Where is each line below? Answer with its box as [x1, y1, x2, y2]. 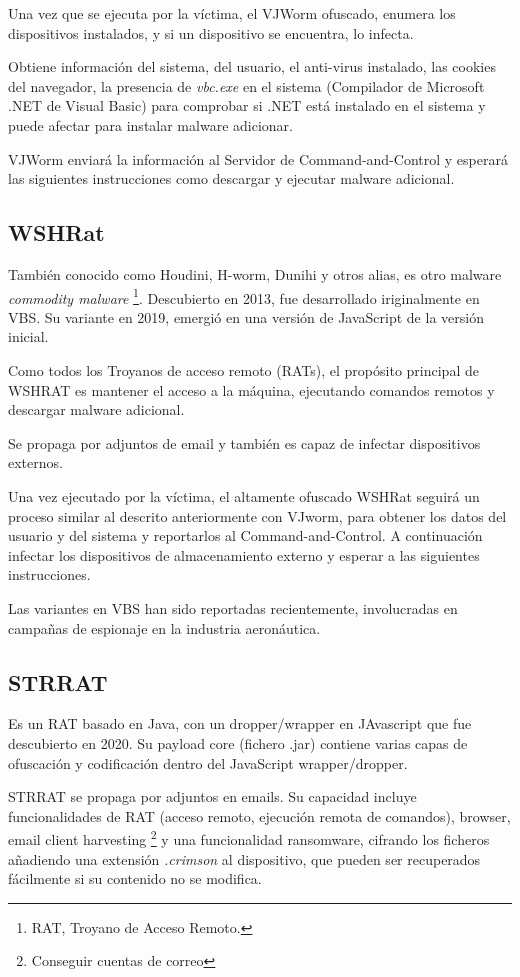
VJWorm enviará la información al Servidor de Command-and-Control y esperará [8, 148, 508, 169]
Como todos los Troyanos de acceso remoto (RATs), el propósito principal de [8, 359, 479, 380]
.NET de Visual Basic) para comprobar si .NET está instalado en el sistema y [8, 95, 486, 116]
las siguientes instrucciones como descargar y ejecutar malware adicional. [8, 168, 455, 189]
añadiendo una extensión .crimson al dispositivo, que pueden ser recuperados [8, 848, 481, 869]
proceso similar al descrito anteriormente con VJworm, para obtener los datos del [8, 505, 507, 526]
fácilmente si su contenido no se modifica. [8, 868, 262, 889]
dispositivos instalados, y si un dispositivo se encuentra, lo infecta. [8, 22, 414, 43]
